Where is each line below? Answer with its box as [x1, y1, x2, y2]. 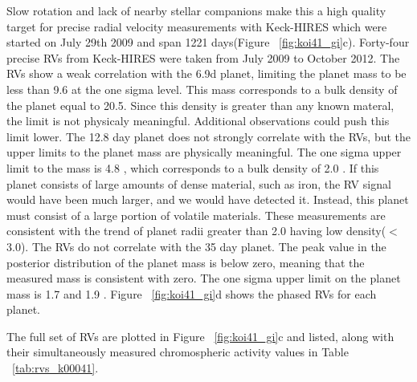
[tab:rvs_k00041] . [12, 360, 99, 376]
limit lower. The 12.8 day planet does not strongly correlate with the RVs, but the [6, 128, 411, 144]
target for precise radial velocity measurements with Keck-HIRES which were [6, 18, 387, 35]
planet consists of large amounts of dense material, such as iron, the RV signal [6, 175, 391, 192]
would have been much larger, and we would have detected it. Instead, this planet [6, 191, 409, 208]
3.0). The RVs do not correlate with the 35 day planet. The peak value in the [6, 238, 386, 254]
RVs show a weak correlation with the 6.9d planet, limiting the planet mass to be [6, 65, 407, 82]
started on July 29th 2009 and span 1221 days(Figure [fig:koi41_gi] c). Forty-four [6, 34, 410, 51]
